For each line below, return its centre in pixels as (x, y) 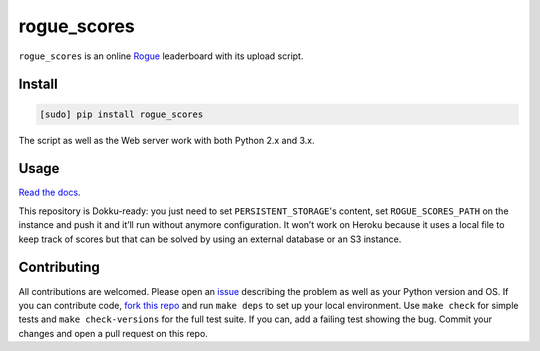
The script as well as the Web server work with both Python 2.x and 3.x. (166, 140)
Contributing (59, 267)
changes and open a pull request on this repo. (113, 333)
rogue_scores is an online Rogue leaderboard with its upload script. (161, 56)
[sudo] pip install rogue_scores (121, 114)
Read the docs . (49, 192)
